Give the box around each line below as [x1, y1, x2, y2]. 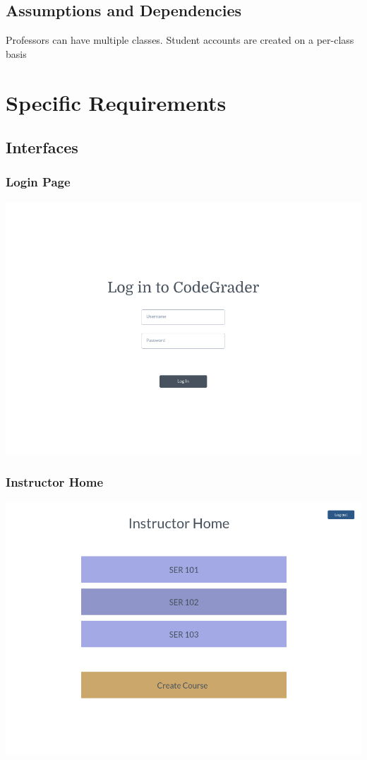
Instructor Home [6, 473, 104, 491]
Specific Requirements [6, 88, 227, 117]
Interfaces [6, 136, 78, 158]
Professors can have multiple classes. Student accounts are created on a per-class [6, 32, 354, 47]
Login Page [6, 173, 71, 191]
